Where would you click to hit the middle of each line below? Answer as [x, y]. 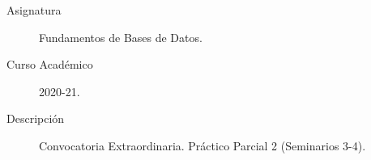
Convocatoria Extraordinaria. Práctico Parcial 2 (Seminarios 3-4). [203, 145]
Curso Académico [50, 64]
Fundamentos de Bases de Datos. [121, 37]
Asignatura [34, 10]
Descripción [36, 118]
